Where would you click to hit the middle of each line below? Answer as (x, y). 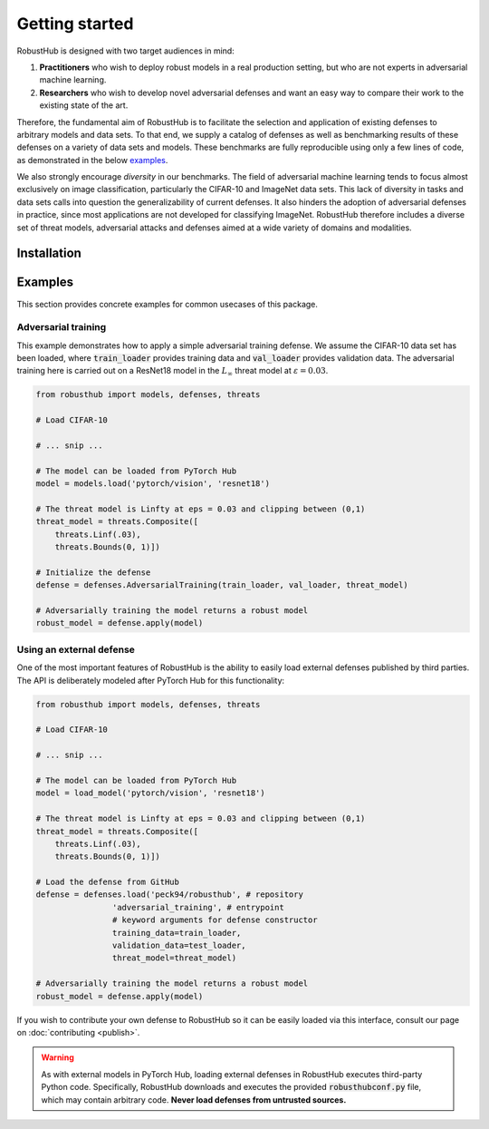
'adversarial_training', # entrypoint (198, 907)
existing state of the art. (84, 105)
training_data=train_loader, (177, 933)
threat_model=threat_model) (174, 958)
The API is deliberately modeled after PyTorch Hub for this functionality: (151, 680)
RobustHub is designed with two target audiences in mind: (125, 51)
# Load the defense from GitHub (108, 882)
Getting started (75, 24)
